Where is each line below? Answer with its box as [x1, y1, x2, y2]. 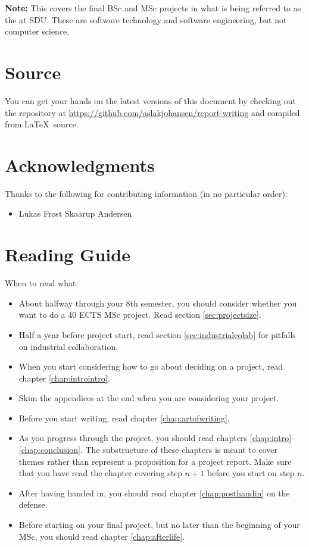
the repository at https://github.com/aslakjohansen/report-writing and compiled [5, 106, 300, 118]
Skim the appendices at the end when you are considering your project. [18, 392, 279, 404]
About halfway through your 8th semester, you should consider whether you [18, 296, 297, 309]
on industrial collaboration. [18, 340, 118, 352]
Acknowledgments [5, 152, 155, 177]
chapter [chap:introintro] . [18, 371, 110, 384]
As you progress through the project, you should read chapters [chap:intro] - [18, 432, 294, 444]
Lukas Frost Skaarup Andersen [18, 207, 132, 220]
